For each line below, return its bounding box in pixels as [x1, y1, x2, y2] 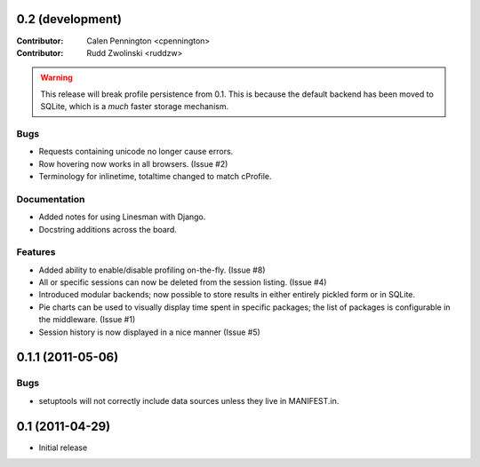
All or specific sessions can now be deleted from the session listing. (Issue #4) [38, 277, 327, 288]
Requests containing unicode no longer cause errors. [38, 146, 234, 157]
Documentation [16, 193, 85, 205]
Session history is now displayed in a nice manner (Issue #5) [38, 327, 261, 337]
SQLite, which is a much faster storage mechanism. [40, 101, 229, 112]
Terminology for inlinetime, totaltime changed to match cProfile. [38, 171, 272, 181]
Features [16, 246, 56, 258]
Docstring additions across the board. [38, 224, 177, 234]
